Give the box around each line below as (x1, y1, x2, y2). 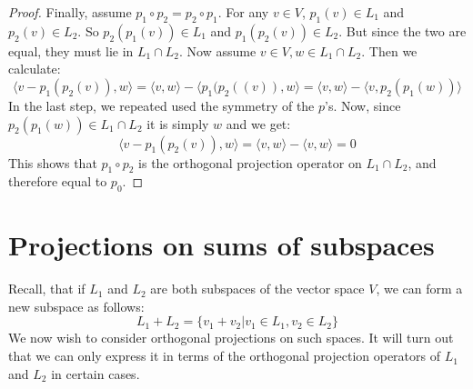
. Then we (361, 41, 418, 60)
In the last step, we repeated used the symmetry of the (8, 95, 315, 115)
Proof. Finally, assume (8, 3, 132, 21)
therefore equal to (8, 172, 107, 191)
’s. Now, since (325, 95, 401, 115)
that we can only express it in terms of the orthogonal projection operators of (8, 346, 440, 365)
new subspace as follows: (8, 296, 145, 315)
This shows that (8, 153, 97, 172)
